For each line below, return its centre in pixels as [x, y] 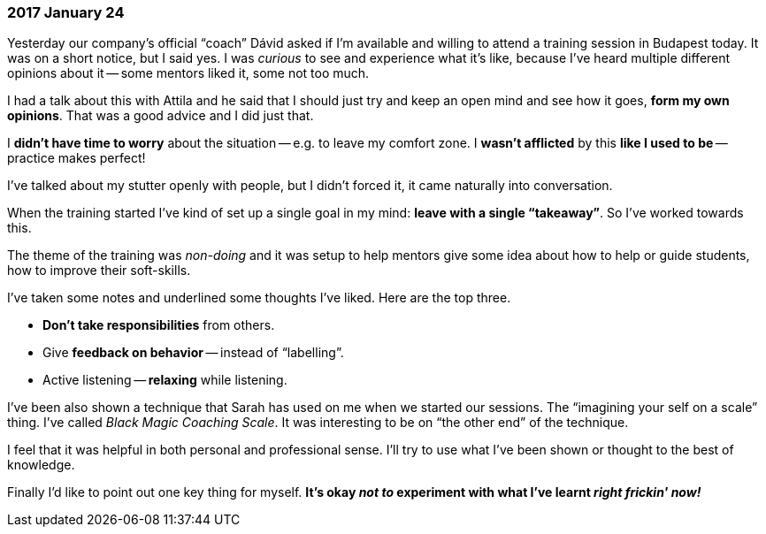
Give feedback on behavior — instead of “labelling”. [193, 353]
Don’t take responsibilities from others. [159, 325]
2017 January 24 [66, 12]
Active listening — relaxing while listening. [165, 380]
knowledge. [41, 465]
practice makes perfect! [77, 158]
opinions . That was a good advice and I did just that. [161, 116]
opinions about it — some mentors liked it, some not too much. [188, 73]
